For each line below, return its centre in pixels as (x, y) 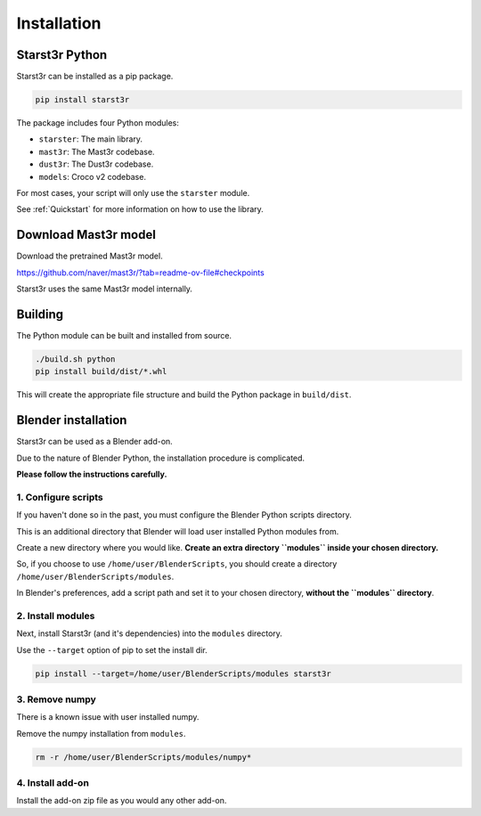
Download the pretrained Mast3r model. (90, 256)
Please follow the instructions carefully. (92, 474)
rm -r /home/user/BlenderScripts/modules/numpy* (143, 757)
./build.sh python (75, 359)
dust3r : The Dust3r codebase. (96, 164)
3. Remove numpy (57, 699)
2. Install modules (56, 616)
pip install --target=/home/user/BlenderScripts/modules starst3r (183, 673)
